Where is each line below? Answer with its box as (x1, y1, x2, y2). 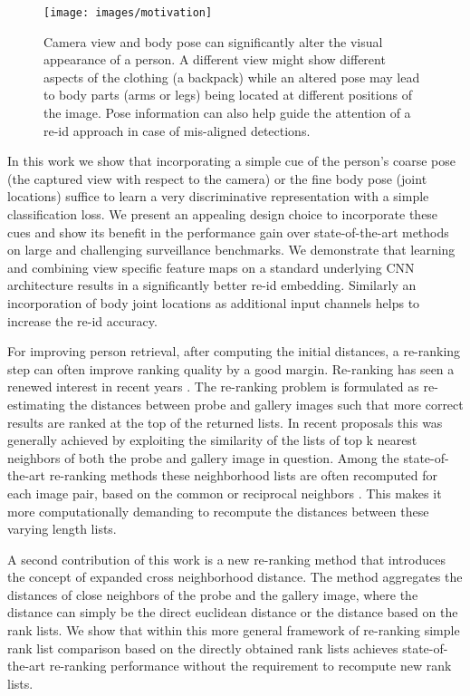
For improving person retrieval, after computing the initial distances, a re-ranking (7, 342, 461, 361)
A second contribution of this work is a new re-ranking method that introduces (7, 549, 446, 568)
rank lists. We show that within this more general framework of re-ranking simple (7, 621, 460, 640)
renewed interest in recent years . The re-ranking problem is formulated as (7, 377, 419, 396)
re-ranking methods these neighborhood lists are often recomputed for (49, 466, 438, 485)
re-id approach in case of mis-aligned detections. (43, 121, 311, 140)
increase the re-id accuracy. (7, 311, 158, 330)
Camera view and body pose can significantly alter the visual (43, 32, 383, 51)
